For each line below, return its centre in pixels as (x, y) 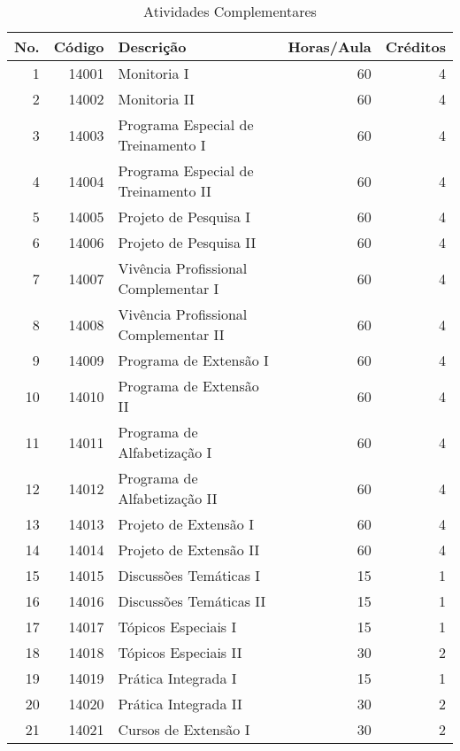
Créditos (415, 46)
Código (79, 46)
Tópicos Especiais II (180, 652)
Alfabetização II (168, 498)
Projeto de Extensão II (189, 550)
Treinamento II (165, 191)
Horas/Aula (330, 46)
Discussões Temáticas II (192, 601)
